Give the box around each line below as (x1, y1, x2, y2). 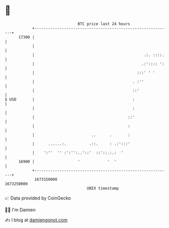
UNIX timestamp (87, 185, 119, 191)
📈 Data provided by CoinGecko (5, 195, 71, 201)
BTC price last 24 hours (77, 21, 130, 26)
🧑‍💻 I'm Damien (5, 207, 36, 213)
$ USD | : (5, 96, 135, 102)
